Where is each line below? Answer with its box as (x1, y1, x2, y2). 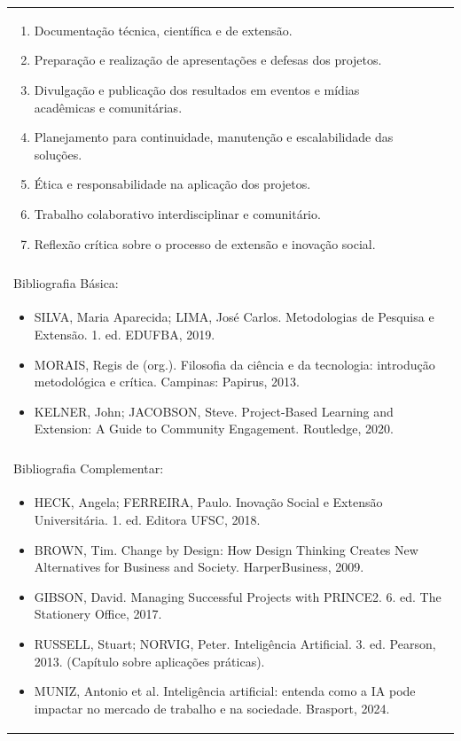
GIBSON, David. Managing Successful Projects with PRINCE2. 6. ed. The (34, 587, 441, 605)
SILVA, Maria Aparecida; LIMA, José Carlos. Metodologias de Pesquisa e (34, 308, 434, 326)
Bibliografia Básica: (13, 273, 119, 292)
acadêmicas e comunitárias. (34, 97, 183, 116)
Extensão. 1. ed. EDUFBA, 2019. (34, 325, 215, 344)
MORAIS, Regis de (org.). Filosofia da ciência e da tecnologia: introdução (34, 355, 435, 373)
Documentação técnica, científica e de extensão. (34, 20, 293, 39)
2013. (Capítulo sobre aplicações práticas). (34, 651, 265, 670)
